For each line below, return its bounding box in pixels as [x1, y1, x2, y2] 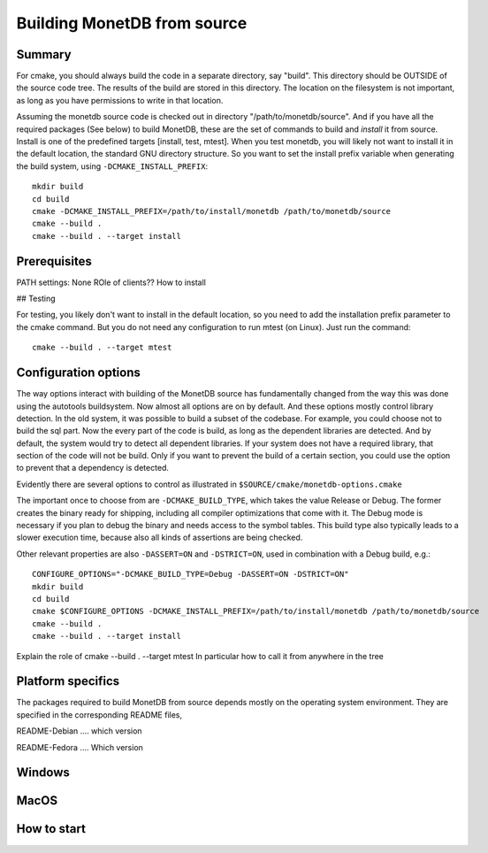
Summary [16, 47, 72, 62]
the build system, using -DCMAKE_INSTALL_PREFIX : [16, 160, 208, 172]
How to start [16, 821, 86, 836]
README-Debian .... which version [16, 726, 142, 736]
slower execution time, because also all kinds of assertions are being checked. [16, 532, 303, 543]
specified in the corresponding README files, [16, 709, 183, 720]
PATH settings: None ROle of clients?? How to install [16, 277, 207, 288]
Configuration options [16, 365, 141, 380]
